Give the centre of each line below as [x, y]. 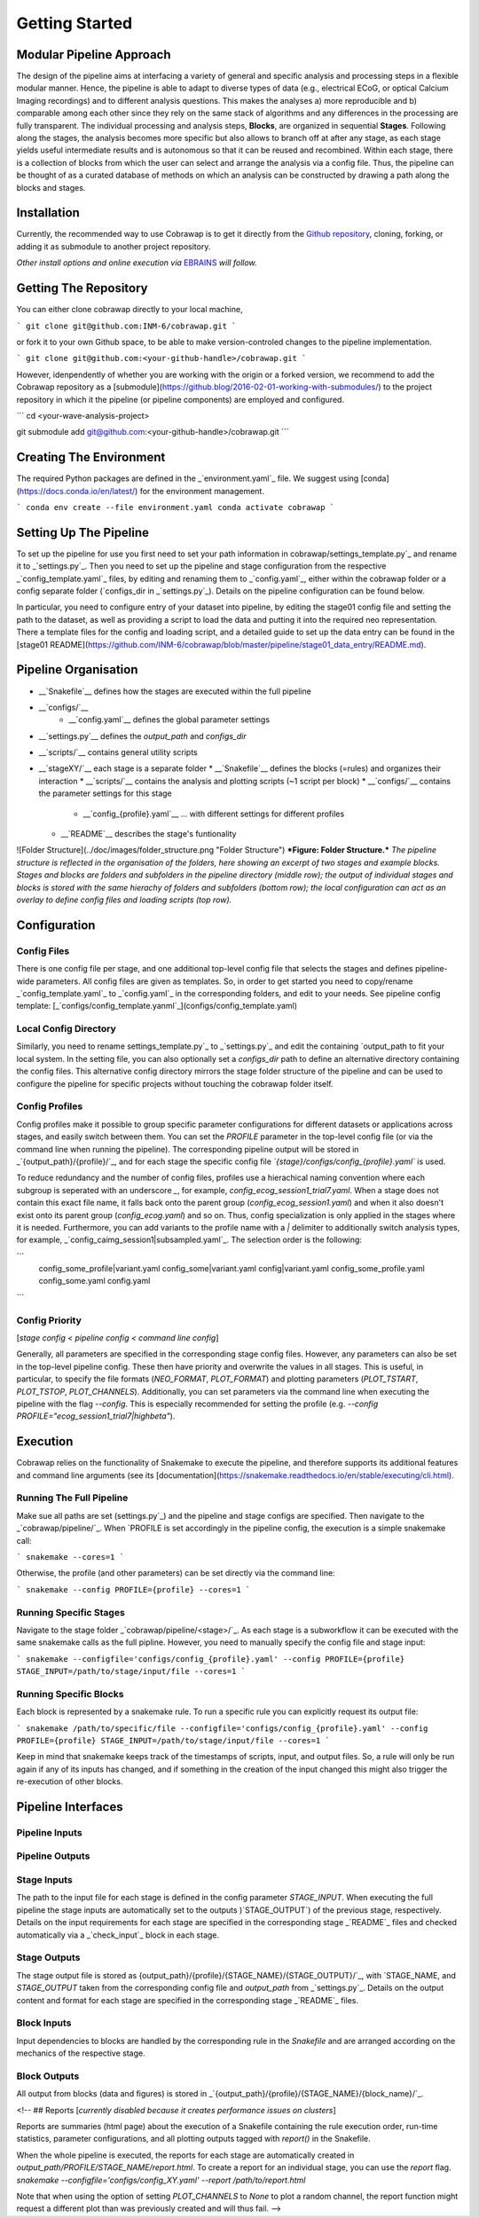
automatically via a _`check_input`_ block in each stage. [118, 1935]
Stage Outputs [48, 1958]
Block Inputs [44, 2023]
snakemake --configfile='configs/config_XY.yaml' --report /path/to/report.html [161, 2180]
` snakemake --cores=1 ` [70, 1557]
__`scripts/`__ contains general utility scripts [118, 752]
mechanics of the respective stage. [81, 2053]
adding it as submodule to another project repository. [114, 246]
